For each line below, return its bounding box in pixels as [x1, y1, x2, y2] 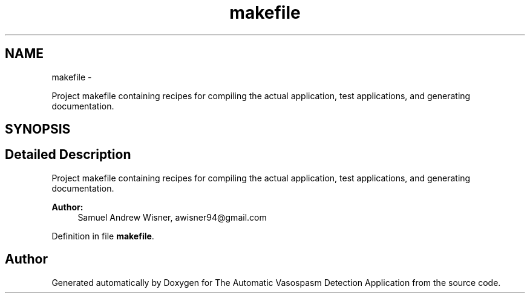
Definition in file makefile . [51, 230, 154, 241]
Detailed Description [5, 147, 131, 163]
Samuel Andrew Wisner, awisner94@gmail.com [77, 212, 267, 222]
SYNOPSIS [5, 121, 71, 137]
